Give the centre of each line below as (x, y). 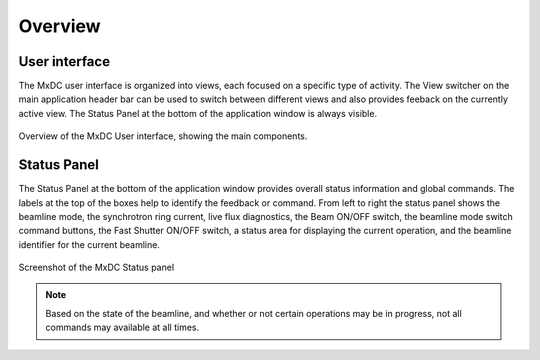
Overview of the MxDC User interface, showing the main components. (163, 136)
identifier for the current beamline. (89, 244)
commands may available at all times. (122, 327)
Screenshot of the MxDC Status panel (96, 267)
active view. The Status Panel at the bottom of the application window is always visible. (198, 113)
